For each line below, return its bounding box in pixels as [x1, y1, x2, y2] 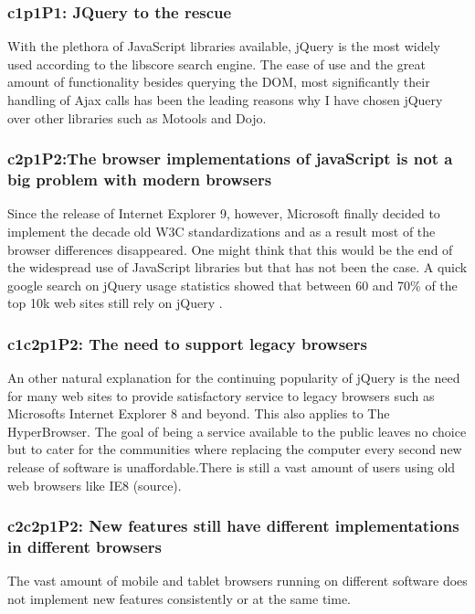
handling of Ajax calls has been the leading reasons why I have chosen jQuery [7, 90, 443, 109]
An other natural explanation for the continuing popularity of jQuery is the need [7, 368, 460, 387]
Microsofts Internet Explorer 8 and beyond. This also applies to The [7, 404, 390, 423]
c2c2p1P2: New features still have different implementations [7, 514, 459, 537]
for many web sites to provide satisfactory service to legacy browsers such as [7, 386, 435, 405]
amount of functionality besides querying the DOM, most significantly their [7, 72, 430, 91]
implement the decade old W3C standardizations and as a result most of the [7, 221, 436, 240]
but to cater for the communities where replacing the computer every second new [7, 439, 462, 459]
